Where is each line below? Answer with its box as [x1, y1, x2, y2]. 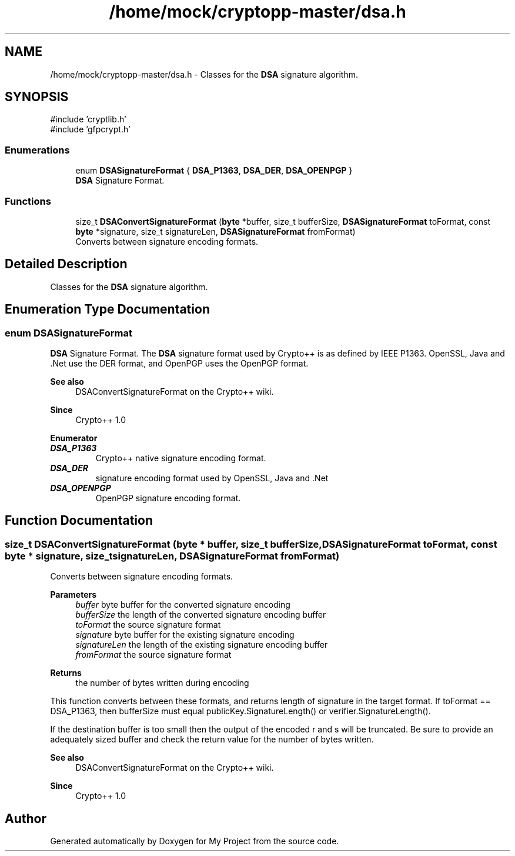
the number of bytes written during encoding [75, 678, 249, 688]
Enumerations [5, 144, 70, 156]
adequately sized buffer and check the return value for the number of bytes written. [50, 734, 374, 745]
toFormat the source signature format [75, 619, 221, 630]
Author [5, 811, 46, 826]
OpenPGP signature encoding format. [95, 493, 241, 503]
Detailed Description [5, 257, 128, 272]
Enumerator [50, 433, 98, 443]
